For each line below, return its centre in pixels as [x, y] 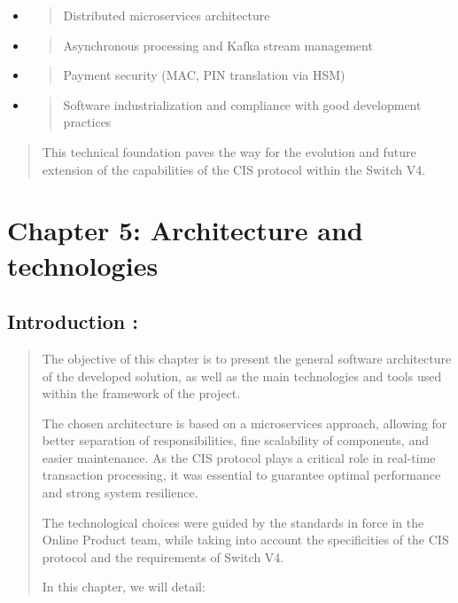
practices [87, 122]
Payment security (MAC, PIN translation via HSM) [204, 75]
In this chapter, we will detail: [124, 587]
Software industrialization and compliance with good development [242, 104]
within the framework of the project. [141, 393]
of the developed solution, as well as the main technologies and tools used [242, 376]
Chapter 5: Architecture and [185, 230]
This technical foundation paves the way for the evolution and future [229, 151]
